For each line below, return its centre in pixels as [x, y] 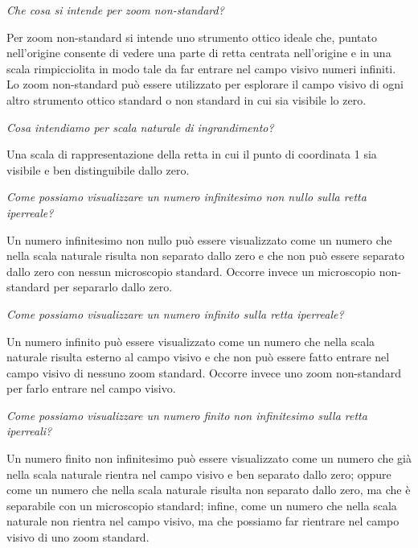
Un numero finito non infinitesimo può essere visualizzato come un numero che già [209, 458]
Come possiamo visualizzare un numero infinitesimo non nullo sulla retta [186, 197]
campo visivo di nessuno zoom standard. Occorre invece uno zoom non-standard [204, 372]
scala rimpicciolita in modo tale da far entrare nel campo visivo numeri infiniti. [201, 68]
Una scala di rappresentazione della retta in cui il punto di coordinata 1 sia [192, 154]
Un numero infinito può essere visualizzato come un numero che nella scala [191, 341]
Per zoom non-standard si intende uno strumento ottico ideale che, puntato [192, 37]
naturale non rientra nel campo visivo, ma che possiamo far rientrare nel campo [203, 521]
